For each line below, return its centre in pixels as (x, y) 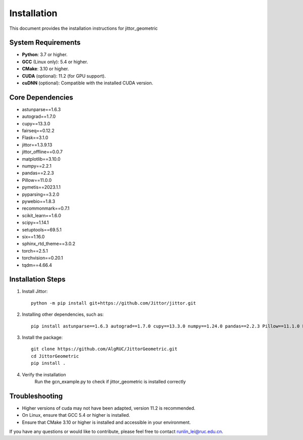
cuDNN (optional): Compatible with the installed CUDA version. (88, 83)
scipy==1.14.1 (35, 223)
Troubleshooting (36, 396)
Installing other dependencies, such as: (63, 314)
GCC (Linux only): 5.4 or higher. (55, 62)
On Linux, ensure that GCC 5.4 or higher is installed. (76, 415)
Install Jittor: (35, 291)
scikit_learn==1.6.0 (42, 215)
